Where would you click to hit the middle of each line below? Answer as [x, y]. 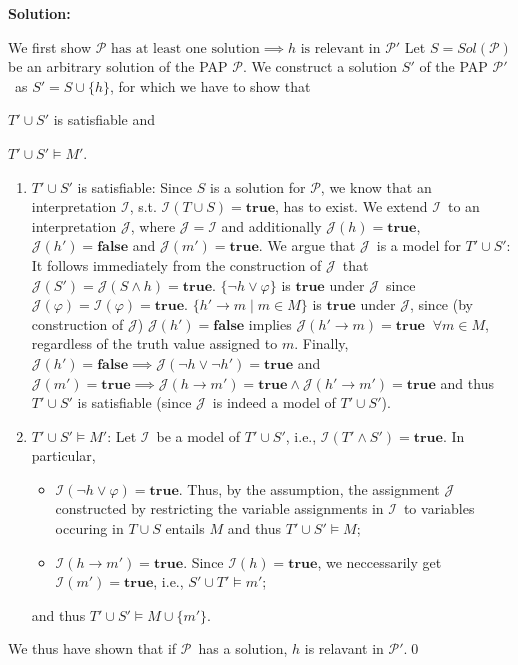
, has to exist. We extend [351, 206]
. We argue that [307, 245]
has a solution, [243, 648]
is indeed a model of [274, 402]
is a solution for [258, 186]
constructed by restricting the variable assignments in [219, 508]
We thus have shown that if [92, 648]
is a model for [418, 245]
